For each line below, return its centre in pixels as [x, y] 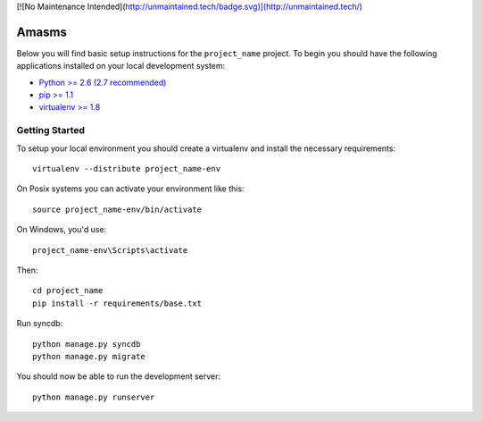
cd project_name [68, 291]
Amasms [42, 32]
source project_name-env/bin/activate [117, 209]
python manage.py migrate [89, 356]
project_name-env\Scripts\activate [110, 250]
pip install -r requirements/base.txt [117, 303]
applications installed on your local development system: [121, 66]
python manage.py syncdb [87, 344]
